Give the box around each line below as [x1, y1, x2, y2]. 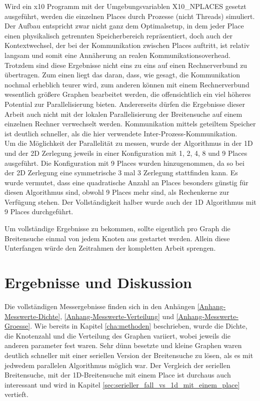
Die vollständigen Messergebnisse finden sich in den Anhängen [4, 301, 195, 311]
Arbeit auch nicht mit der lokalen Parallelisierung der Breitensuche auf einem [4, 108, 242, 119]
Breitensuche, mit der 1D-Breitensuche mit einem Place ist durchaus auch [4, 370, 231, 380]
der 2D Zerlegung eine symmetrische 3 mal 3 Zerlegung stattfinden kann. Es [4, 167, 238, 178]
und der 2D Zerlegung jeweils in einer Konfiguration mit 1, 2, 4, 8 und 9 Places [4, 147, 247, 158]
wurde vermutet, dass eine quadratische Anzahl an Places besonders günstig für [4, 177, 248, 187]
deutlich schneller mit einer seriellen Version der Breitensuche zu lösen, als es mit [4, 350, 253, 360]
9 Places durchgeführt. [4, 206, 73, 217]
